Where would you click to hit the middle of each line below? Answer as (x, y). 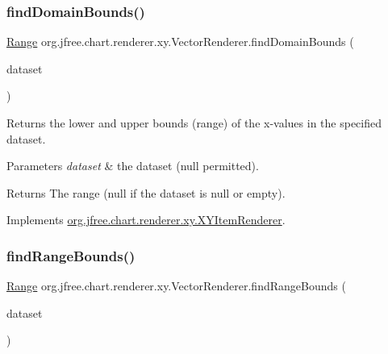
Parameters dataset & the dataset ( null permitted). (133, 166)
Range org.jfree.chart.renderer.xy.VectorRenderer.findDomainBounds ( (180, 42)
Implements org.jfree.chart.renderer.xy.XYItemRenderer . (146, 220)
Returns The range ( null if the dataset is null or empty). (146, 192)
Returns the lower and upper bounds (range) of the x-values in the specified (194, 123)
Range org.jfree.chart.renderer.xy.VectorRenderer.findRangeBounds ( (176, 286)
